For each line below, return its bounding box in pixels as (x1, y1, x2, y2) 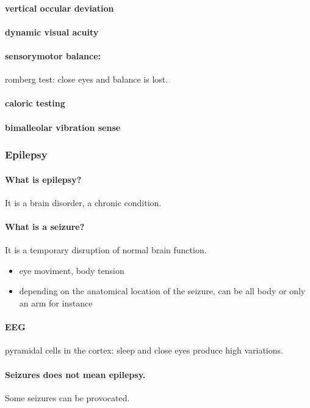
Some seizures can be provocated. (5, 391, 130, 404)
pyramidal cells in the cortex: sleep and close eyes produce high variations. (5, 344, 283, 357)
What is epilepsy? (5, 172, 82, 185)
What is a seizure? (5, 220, 85, 232)
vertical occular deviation (5, 1, 114, 14)
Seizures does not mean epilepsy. (5, 368, 146, 380)
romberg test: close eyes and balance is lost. (5, 73, 168, 86)
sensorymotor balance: (5, 49, 101, 62)
